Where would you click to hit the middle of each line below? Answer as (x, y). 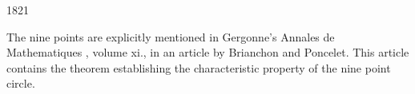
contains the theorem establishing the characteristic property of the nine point (199, 67)
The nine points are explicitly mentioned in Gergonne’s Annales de (171, 36)
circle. (21, 83)
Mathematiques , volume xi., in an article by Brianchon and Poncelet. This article (208, 52)
